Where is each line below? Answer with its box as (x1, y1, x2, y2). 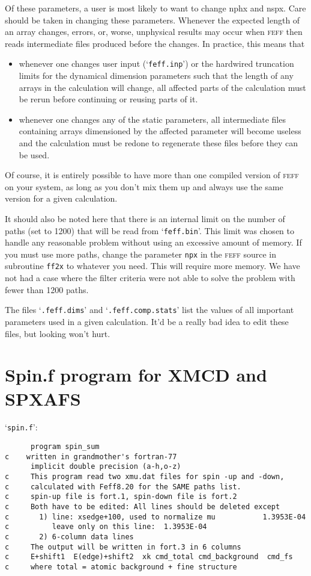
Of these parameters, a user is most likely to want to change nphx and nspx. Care (5, 2, 306, 14)
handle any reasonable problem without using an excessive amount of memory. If (5, 236, 302, 249)
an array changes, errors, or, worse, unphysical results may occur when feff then (5, 25, 303, 38)
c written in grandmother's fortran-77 (5, 452, 177, 461)
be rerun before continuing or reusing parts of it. (19, 93, 198, 105)
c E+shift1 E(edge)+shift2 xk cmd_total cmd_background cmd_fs (5, 553, 293, 562)
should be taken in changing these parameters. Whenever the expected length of (5, 13, 300, 26)
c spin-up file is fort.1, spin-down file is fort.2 (5, 492, 237, 501)
